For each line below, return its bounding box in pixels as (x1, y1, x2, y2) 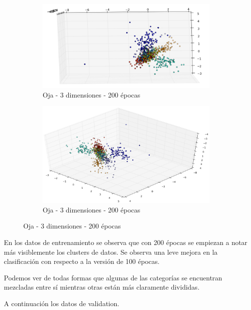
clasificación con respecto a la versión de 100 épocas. (4, 256, 160, 266)
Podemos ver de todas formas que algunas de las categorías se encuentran (4, 272, 222, 282)
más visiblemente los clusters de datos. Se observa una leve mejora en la (4, 246, 218, 257)
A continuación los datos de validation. (4, 298, 120, 308)
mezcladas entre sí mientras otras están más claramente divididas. (4, 282, 200, 292)
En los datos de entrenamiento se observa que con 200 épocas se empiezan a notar (4, 237, 248, 247)
